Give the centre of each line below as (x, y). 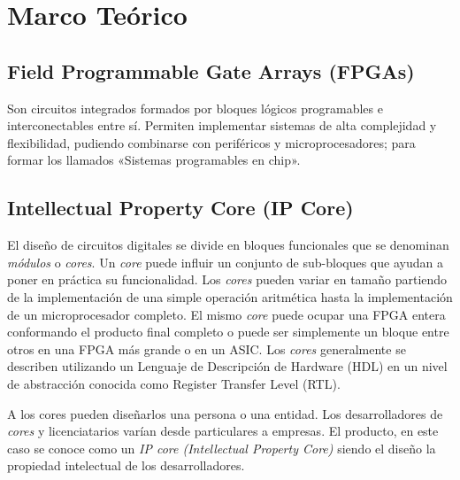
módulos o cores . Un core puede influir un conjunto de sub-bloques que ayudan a (225, 262)
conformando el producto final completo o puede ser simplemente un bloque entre (228, 332)
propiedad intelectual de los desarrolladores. (126, 465)
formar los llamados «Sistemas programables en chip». (154, 160)
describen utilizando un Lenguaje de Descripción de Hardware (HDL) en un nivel (227, 366)
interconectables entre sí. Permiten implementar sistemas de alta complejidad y (222, 125)
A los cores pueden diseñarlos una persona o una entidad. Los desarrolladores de (225, 413)
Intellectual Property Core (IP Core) (180, 208)
